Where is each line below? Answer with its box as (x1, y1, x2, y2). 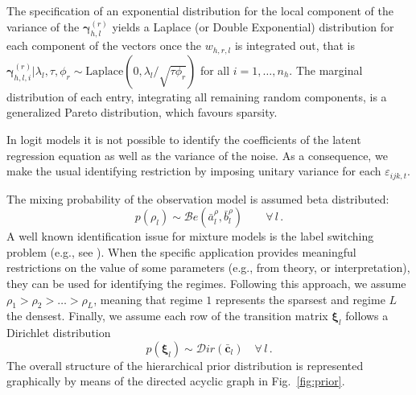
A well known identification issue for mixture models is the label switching (6, 228, 374, 245)
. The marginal (289, 61, 363, 78)
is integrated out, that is (234, 37, 356, 54)
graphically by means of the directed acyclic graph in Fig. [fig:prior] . (6, 372, 345, 389)
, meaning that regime (93, 290, 203, 307)
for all (200, 61, 230, 78)
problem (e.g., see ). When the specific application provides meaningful (6, 243, 356, 260)
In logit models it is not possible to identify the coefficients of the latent (6, 131, 361, 148)
